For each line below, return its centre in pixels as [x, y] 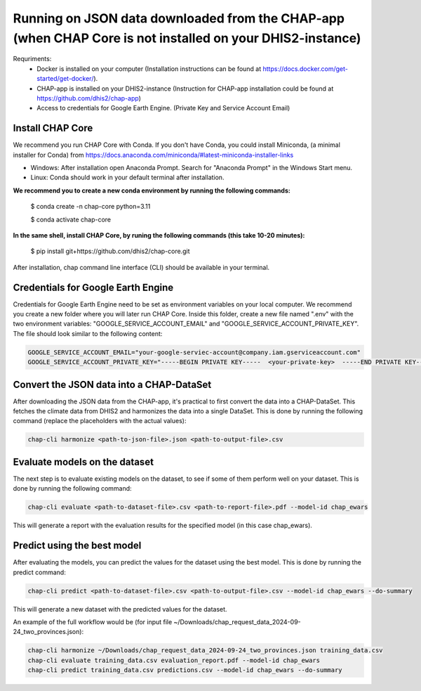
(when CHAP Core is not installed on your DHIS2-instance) [187, 38]
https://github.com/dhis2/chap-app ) [89, 98]
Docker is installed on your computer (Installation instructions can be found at [149, 69]
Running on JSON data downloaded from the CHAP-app [179, 18]
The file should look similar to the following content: [88, 333]
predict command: [39, 572]
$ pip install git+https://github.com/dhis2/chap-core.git [110, 251]
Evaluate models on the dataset [83, 461]
